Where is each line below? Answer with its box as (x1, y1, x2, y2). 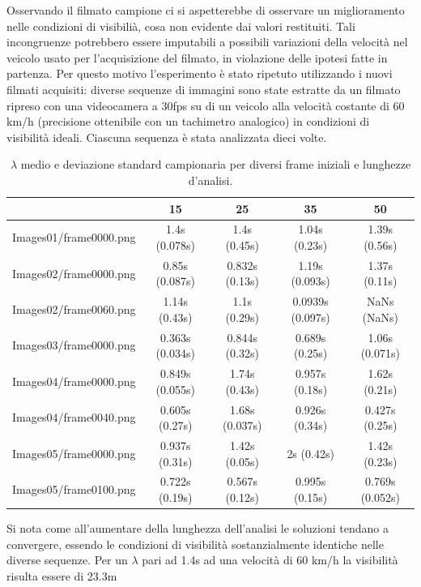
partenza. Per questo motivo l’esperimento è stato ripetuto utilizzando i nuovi (6, 65, 393, 82)
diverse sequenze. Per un (6, 551, 128, 568)
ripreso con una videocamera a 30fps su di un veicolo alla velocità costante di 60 (6, 96, 405, 114)
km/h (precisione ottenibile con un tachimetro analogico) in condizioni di (6, 113, 370, 130)
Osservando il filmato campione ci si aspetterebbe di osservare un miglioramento (6, 2, 405, 18)
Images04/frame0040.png (12, 409, 136, 426)
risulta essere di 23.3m (6, 567, 117, 584)
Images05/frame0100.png (12, 481, 136, 498)
